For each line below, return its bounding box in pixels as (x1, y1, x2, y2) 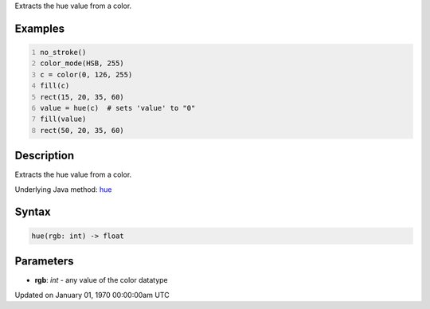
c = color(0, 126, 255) (40, 70, 133, 79)
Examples (14, 22, 65, 35)
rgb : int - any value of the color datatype (34, 276, 169, 285)
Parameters (14, 255, 74, 268)
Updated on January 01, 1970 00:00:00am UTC (14, 290, 170, 299)
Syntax (14, 205, 51, 219)
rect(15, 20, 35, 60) (40, 92, 125, 101)
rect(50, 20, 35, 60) (40, 126, 125, 135)
